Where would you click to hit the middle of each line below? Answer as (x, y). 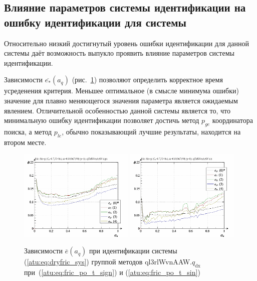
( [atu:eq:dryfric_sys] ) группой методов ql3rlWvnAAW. (108, 262)
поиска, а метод (28, 131)
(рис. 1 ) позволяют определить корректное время (147, 80)
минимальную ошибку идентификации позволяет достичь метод (102, 120)
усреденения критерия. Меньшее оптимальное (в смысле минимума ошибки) (121, 91)
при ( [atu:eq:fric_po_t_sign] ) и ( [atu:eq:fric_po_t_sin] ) (112, 272)
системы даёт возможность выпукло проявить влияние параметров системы (119, 53)
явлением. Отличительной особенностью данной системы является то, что (117, 110)
